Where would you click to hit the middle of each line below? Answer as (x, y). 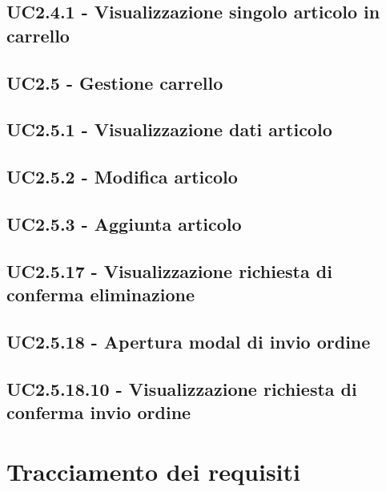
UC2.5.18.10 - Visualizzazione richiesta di (182, 388)
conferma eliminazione (101, 294)
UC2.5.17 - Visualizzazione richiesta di (169, 270)
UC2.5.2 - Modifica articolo (122, 177)
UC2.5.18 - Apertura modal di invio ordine (189, 341)
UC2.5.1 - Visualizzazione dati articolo (169, 129)
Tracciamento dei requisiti (153, 471)
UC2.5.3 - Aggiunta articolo (124, 223)
